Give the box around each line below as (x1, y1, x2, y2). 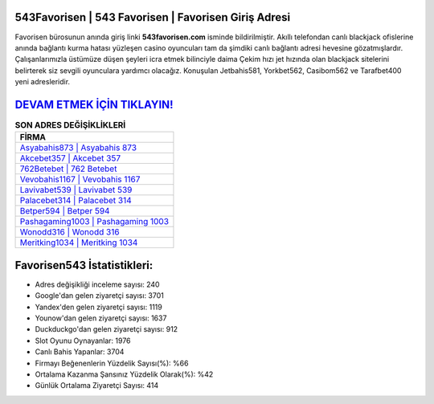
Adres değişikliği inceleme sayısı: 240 (35, 280, 160, 289)
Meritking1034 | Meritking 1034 (19, 237, 138, 248)
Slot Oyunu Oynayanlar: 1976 (35, 336, 132, 345)
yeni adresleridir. (14, 77, 71, 87)
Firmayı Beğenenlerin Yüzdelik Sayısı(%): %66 (35, 358, 189, 368)
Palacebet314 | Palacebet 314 (19, 195, 132, 206)
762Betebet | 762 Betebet (19, 163, 117, 174)
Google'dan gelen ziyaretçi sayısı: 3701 (35, 291, 164, 300)
